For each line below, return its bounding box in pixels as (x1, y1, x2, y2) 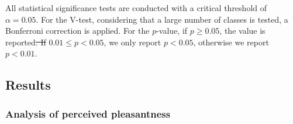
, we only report (104, 36, 161, 48)
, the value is (219, 24, 266, 37)
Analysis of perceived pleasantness (5, 106, 171, 121)
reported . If (5, 36, 46, 48)
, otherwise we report (193, 36, 269, 48)
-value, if (156, 24, 188, 37)
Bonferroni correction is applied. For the (5, 24, 150, 37)
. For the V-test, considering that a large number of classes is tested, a (36, 13, 288, 25)
